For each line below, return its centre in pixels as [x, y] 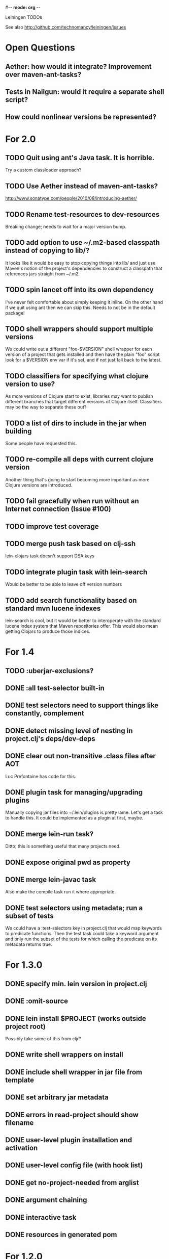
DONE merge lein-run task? [49, 834]
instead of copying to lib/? [47, 251]
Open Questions [40, 48]
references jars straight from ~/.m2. [43, 274]
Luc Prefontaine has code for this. [41, 776]
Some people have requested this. [41, 444]
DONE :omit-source [37, 1001]
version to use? [30, 384]
